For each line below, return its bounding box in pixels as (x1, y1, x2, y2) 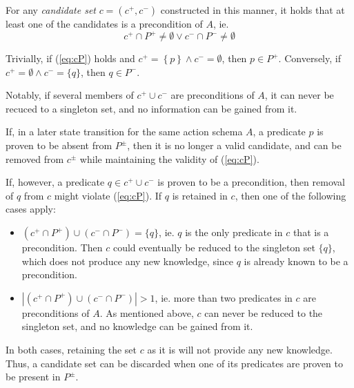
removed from (6, 151, 64, 166)
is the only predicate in (185, 225, 283, 240)
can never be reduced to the (204, 305, 323, 320)
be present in (6, 369, 61, 384)
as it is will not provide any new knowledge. (147, 342, 333, 356)
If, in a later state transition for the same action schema (6, 124, 243, 139)
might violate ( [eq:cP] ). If (54, 188, 162, 202)
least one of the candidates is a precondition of (6, 17, 203, 30)
